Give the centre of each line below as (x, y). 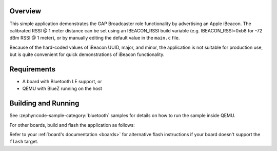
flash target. (24, 142)
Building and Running (44, 103)
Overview (25, 11)
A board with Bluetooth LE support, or (62, 81)
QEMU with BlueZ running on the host (62, 89)
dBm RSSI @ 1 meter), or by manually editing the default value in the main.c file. (95, 38)
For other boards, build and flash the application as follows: (72, 125)
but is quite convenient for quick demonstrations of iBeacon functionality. (87, 54)
